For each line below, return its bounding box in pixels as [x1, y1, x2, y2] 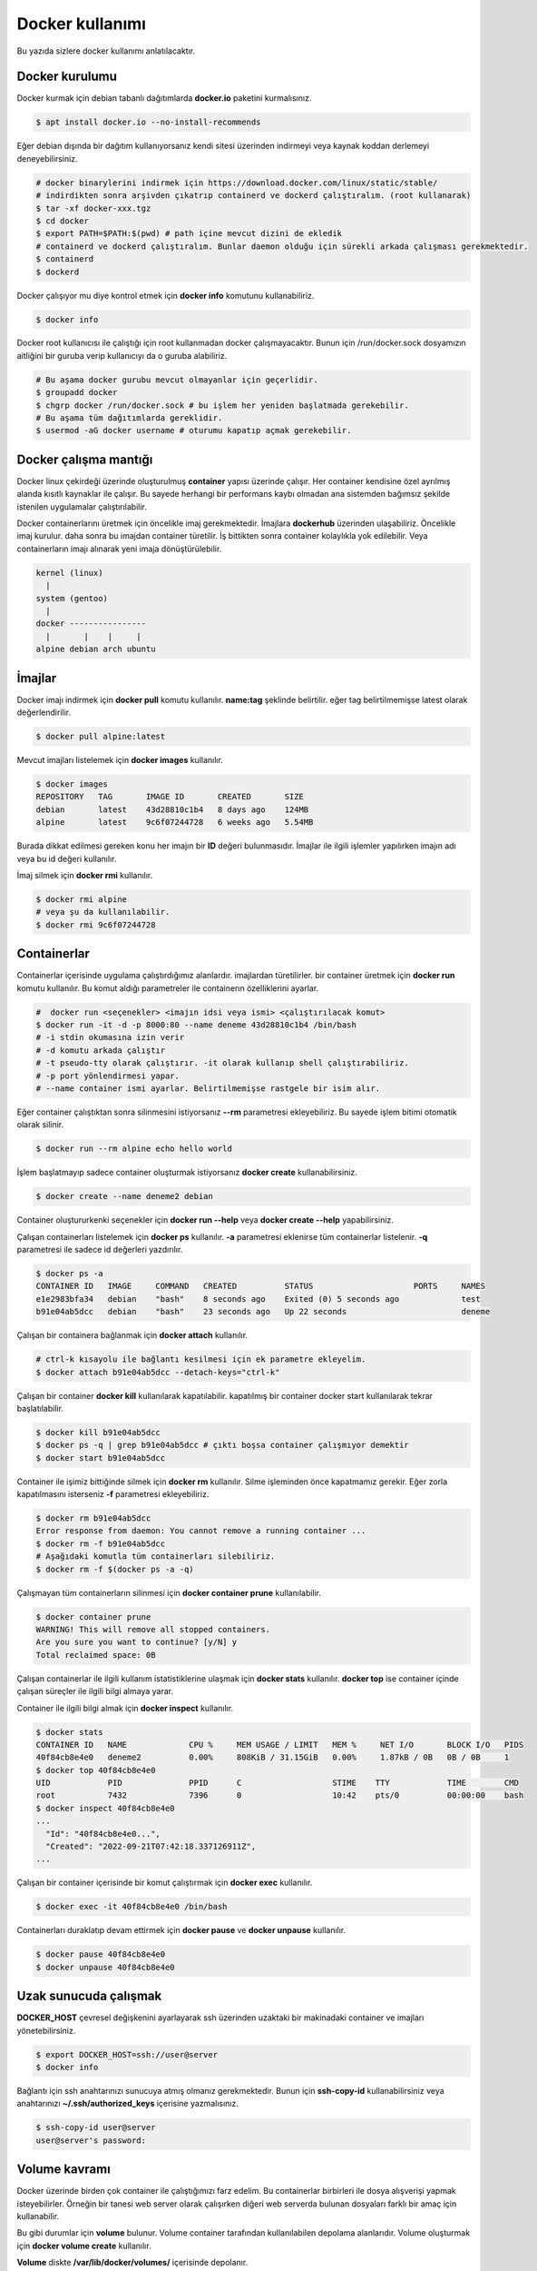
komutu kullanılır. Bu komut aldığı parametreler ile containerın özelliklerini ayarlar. [16, 982, 319, 994]
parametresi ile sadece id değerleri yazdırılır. [16, 1245, 183, 1255]
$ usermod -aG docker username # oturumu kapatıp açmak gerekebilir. [35, 425, 352, 436]
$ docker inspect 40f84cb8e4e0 [35, 1803, 176, 1813]
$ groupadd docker [35, 387, 118, 398]
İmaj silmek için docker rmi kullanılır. [16, 869, 153, 880]
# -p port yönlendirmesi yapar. [35, 1070, 181, 1081]
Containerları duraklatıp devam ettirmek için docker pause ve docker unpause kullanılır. [16, 1925, 347, 1936]
